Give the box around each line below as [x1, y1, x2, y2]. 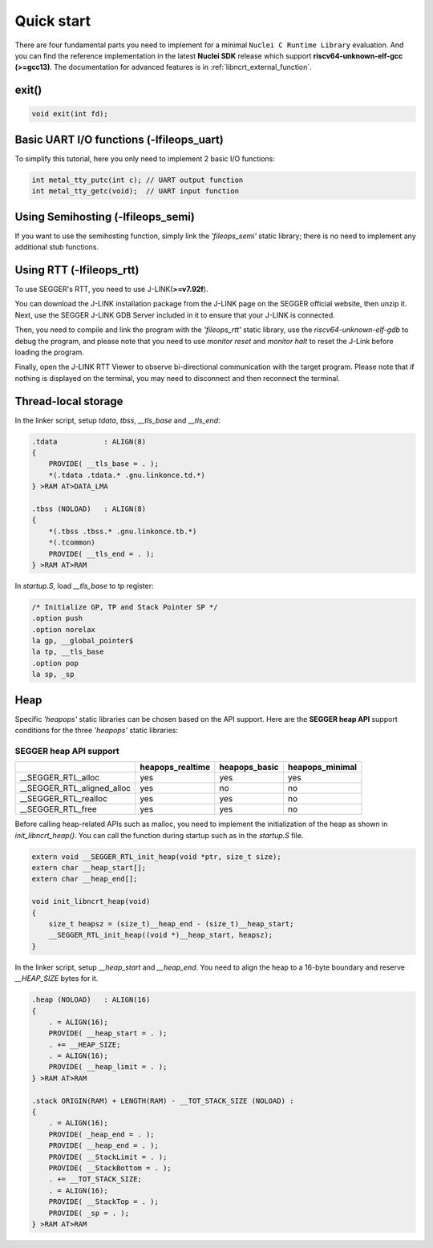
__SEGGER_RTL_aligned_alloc [19, 783, 132, 794]
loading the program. [14, 347, 84, 357]
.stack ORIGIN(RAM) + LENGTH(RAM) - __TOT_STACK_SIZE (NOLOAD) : [31, 1096, 294, 1105]
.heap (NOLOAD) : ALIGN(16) [31, 995, 151, 1004]
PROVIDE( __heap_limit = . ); [48, 1063, 168, 1072]
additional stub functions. [14, 242, 99, 252]
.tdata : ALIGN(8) [31, 437, 147, 446]
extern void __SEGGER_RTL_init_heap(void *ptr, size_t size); [31, 852, 281, 861]
